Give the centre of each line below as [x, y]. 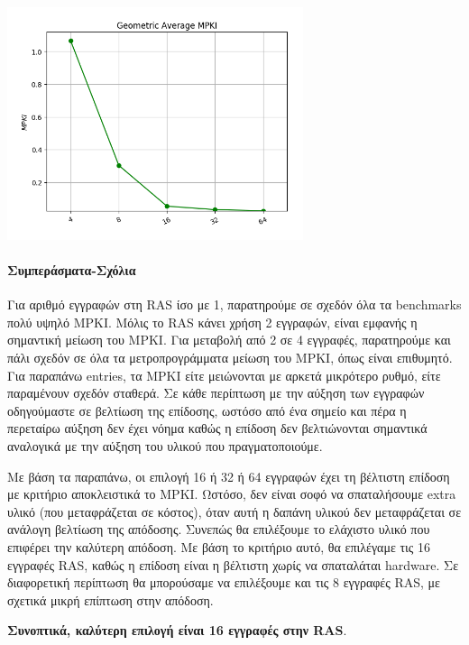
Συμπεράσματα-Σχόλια [72, 270]
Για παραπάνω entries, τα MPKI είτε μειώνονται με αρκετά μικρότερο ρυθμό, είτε [224, 375]
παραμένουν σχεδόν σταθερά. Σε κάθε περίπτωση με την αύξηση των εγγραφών [216, 393]
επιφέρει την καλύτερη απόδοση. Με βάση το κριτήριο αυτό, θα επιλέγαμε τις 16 [219, 547]
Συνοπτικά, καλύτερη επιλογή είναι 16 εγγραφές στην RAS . [177, 630]
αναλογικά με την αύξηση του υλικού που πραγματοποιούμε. [165, 446]
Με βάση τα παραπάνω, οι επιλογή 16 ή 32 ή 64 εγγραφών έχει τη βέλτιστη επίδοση [229, 476]
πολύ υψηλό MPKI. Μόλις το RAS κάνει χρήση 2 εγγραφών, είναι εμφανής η [212, 322]
